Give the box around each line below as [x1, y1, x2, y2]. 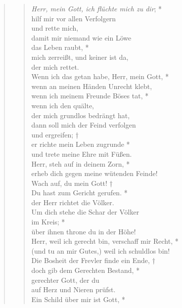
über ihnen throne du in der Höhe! [31, 226, 136, 236]
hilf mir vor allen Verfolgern [31, 13, 116, 23]
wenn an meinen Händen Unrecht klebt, [31, 81, 152, 91]
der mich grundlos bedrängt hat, [31, 110, 130, 120]
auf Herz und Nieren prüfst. [31, 284, 116, 295]
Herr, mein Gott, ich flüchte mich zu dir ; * [31, 3, 162, 13]
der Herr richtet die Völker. [31, 197, 114, 207]
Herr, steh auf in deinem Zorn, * [31, 158, 130, 169]
